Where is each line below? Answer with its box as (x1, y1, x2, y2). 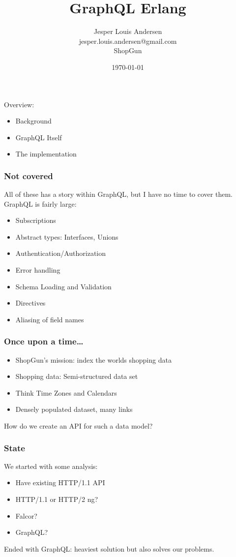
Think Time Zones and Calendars (15, 387, 117, 398)
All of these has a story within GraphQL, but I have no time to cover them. (4, 189, 233, 199)
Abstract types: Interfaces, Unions (15, 231, 118, 242)
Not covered (4, 169, 53, 182)
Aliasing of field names (15, 314, 84, 324)
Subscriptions (15, 215, 56, 225)
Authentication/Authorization (15, 248, 106, 258)
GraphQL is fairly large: (4, 198, 77, 209)
